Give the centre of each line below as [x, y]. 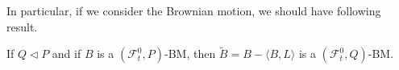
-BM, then [190, 54]
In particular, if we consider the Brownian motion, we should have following [194, 10]
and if [66, 54]
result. [22, 26]
